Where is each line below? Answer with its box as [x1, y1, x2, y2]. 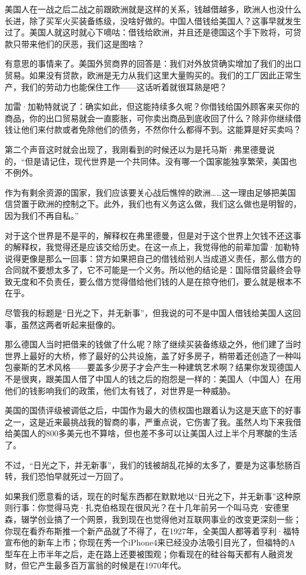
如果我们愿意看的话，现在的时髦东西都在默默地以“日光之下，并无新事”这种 [5, 489, 293, 502]
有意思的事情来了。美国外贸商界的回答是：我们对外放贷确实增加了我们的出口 [5, 57, 301, 70]
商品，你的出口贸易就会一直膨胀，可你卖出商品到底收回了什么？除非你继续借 [5, 111, 301, 124]
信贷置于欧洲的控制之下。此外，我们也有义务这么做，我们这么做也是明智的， [5, 198, 301, 210]
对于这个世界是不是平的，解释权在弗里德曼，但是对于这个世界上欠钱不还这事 [5, 229, 301, 241]
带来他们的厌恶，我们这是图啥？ [21, 37, 145, 50]
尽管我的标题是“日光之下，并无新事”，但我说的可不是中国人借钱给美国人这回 [5, 307, 301, 319]
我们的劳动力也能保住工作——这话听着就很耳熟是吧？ [21, 80, 227, 93]
